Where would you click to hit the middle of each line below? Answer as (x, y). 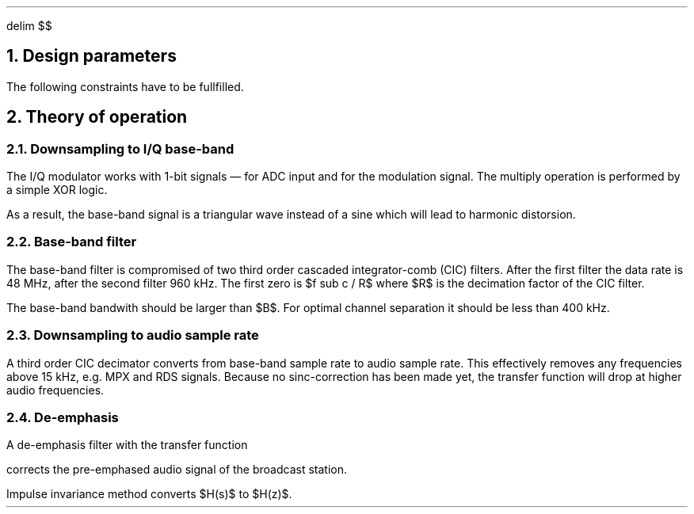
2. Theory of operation (97, 117)
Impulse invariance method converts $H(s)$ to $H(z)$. (149, 494)
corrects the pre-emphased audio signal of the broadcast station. (177, 470)
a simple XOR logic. (57, 190)
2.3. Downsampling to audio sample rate (133, 335)
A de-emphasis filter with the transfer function (127, 445)
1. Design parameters (92, 56)
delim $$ (29, 26)
